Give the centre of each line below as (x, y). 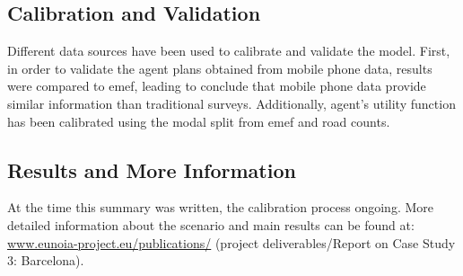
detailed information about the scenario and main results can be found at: (211, 224)
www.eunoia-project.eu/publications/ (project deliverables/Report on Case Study (231, 242)
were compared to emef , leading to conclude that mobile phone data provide (217, 86)
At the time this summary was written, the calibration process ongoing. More (221, 207)
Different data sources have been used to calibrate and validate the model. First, (229, 51)
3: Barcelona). (46, 260)
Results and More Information (152, 169)
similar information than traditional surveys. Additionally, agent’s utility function (231, 103)
